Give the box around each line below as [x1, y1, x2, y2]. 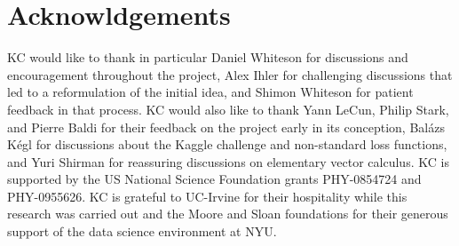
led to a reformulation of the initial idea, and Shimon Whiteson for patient [7, 83, 414, 101]
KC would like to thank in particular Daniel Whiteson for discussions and [7, 48, 408, 67]
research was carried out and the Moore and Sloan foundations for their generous [7, 204, 448, 223]
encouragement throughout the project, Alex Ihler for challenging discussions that [7, 65, 453, 83]
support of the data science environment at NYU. [7, 222, 277, 241]
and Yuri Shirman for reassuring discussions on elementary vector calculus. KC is [7, 152, 449, 171]
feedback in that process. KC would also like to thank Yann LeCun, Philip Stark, [7, 99, 449, 118]
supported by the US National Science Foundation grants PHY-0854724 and [7, 170, 422, 188]
